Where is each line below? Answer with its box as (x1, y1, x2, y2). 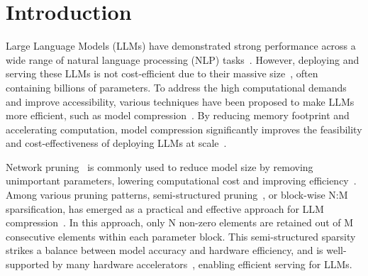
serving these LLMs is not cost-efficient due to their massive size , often (6, 66, 318, 81)
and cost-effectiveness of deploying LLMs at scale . (6, 136, 227, 150)
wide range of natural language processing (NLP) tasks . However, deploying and (6, 52, 359, 67)
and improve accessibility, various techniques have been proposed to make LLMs (6, 94, 355, 109)
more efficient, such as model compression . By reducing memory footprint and (6, 108, 350, 123)
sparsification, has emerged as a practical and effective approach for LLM (6, 201, 324, 216)
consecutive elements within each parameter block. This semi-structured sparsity (6, 228, 356, 243)
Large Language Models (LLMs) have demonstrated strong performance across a (6, 38, 356, 53)
